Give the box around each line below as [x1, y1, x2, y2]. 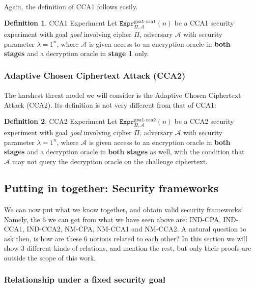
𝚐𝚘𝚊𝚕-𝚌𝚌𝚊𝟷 [134, 19, 156, 24]
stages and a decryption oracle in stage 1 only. [4, 48, 149, 58]
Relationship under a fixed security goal [4, 273, 166, 286]
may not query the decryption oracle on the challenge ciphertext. [12, 156, 208, 166]
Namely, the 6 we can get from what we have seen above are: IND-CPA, [4, 214, 221, 224]
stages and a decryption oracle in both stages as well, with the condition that [4, 146, 245, 157]
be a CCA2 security [174, 116, 234, 126]
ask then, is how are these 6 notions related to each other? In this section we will [4, 233, 248, 243]
